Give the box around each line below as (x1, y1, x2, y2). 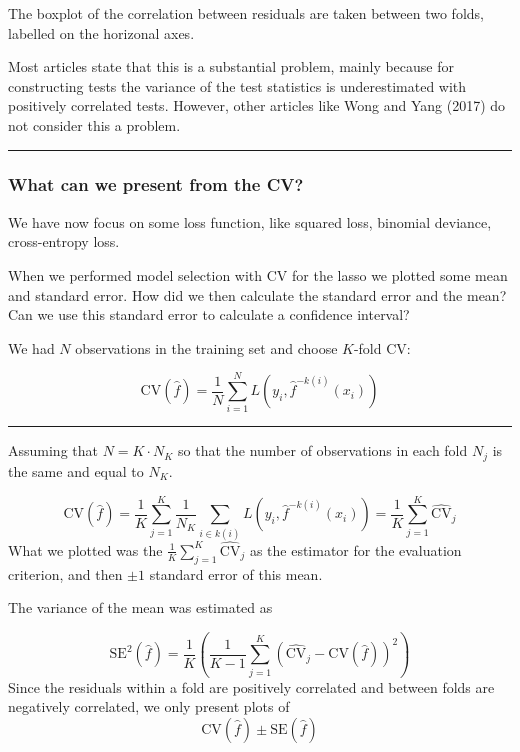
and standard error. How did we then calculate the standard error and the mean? (8, 284, 507, 305)
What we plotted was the (8, 539, 163, 560)
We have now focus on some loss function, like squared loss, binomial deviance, (8, 211, 492, 232)
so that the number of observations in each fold (178, 440, 468, 461)
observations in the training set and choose (75, 337, 338, 358)
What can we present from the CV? (8, 172, 304, 197)
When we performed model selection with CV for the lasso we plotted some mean (8, 264, 508, 285)
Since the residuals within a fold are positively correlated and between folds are (8, 676, 495, 697)
